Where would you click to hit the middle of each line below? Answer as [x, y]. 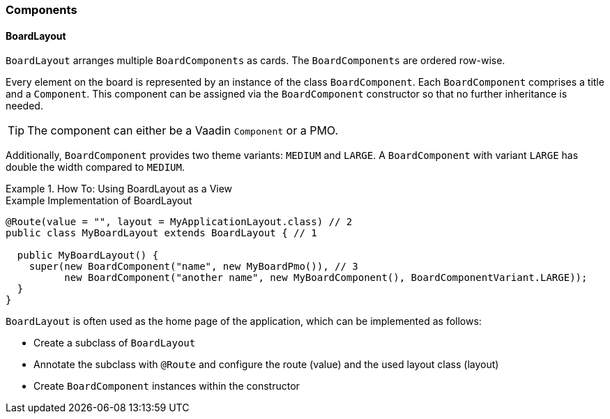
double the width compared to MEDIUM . [96, 167]
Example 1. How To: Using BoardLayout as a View [119, 189]
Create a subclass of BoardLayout [115, 343]
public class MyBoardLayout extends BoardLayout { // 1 [161, 233]
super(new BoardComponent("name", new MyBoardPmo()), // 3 [193, 267]
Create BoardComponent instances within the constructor [167, 386]
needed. [24, 106]
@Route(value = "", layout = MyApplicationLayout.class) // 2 [179, 222]
